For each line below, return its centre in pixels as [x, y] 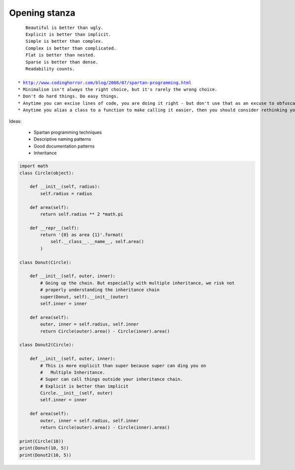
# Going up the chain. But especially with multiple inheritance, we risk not [137, 283]
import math [34, 166]
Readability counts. [50, 69]
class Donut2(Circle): [47, 345]
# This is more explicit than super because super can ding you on [123, 366]
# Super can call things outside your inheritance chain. [111, 379]
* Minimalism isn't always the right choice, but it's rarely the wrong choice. [118, 89]
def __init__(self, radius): [65, 187]
